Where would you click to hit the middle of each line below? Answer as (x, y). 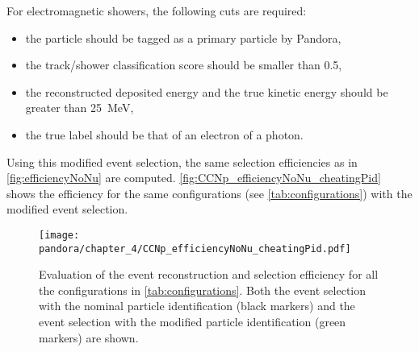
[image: (59, 235)
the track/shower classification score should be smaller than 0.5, (184, 65)
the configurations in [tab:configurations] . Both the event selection (202, 290)
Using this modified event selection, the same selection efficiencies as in (182, 162)
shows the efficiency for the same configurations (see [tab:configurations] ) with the (209, 193)
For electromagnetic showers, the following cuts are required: (157, 10)
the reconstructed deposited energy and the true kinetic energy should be (207, 91)
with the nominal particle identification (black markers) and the (197, 306)
